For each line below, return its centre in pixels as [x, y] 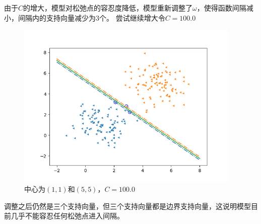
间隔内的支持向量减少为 [57, 17]
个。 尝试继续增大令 [132, 17]
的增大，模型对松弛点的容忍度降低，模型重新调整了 [108, 8]
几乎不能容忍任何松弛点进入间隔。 [67, 216]
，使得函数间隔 [221, 8]
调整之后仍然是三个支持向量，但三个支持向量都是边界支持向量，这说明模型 [127, 206]
